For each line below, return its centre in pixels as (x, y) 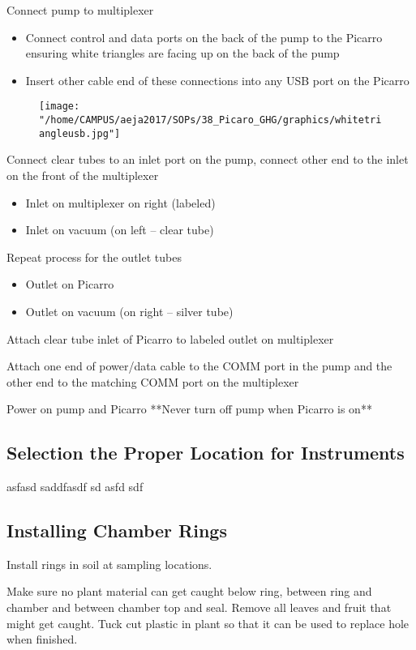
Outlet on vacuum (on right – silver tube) (129, 311)
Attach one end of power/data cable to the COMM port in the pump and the (199, 366)
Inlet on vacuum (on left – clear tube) (120, 230)
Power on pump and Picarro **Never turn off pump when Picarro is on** (189, 409)
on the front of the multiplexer (83, 175)
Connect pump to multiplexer (80, 10)
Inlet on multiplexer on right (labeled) (120, 202)
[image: (60, 107)
